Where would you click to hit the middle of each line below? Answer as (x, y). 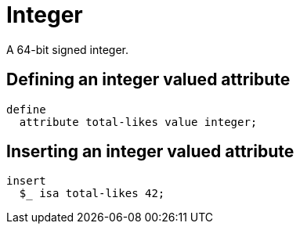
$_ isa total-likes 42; (92, 194)
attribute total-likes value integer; (138, 122)
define (26, 109)
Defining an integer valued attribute (148, 80)
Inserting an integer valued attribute (150, 152)
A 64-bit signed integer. (67, 49)
